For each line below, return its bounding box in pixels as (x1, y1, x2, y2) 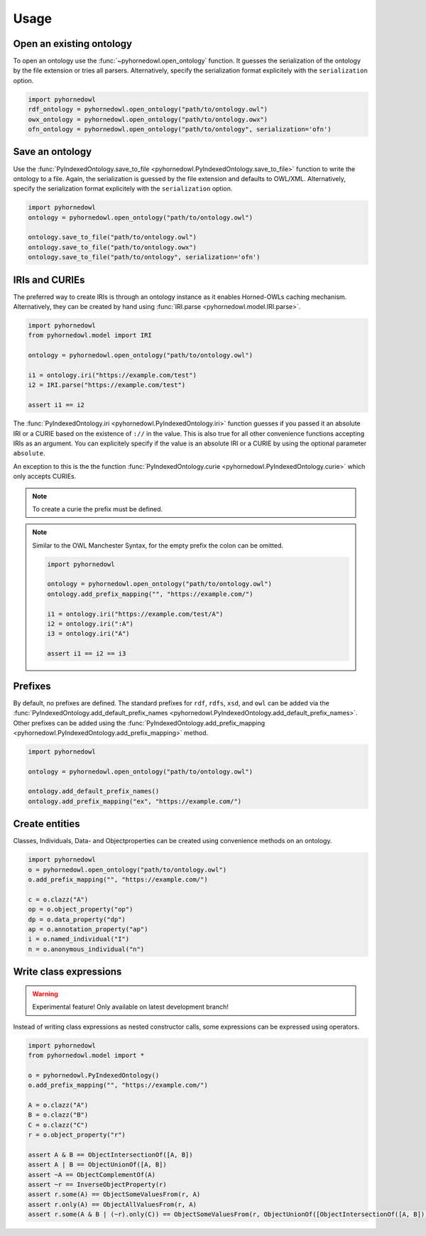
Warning (32, 990, 58, 998)
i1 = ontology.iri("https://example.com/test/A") (47, 609, 224, 618)
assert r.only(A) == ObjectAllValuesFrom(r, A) (28, 1200, 197, 1208)
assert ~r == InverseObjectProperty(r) (28, 1181, 167, 1189)
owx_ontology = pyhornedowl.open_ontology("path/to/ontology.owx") (28, 115, 268, 124)
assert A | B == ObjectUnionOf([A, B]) (28, 1161, 167, 1169)
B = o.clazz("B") (28, 1111, 89, 1119)
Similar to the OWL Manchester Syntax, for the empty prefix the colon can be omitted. (32, 541, 284, 550)
